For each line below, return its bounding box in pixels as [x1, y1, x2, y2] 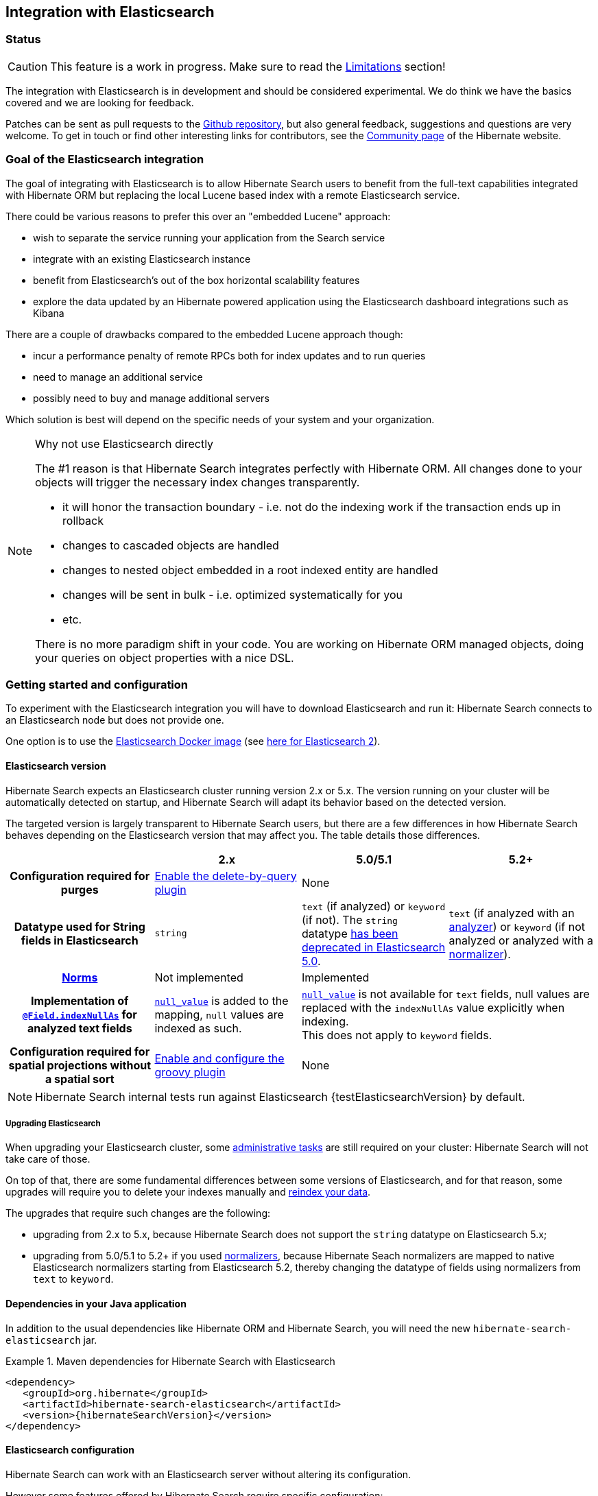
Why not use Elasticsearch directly [35, 436, 214, 451]
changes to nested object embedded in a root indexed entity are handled [62, 562, 438, 577]
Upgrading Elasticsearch [5, 1118, 101, 1128]
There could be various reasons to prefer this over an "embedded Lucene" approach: [5, 210, 391, 222]
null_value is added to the [154, 993, 289, 1008]
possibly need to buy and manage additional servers [33, 392, 270, 404]
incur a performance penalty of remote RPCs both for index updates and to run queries [33, 349, 426, 361]
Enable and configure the [154, 1051, 285, 1065]
